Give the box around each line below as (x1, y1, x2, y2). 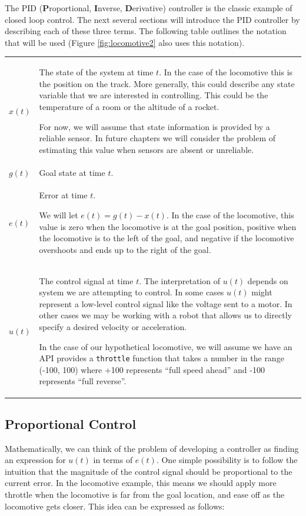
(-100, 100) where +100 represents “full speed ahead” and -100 (39, 363, 265, 375)
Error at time (39, 189, 88, 201)
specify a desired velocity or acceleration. (39, 320, 187, 332)
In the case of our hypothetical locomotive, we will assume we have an (39, 340, 292, 352)
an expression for (5, 454, 66, 466)
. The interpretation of (139, 274, 220, 287)
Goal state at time (39, 166, 105, 178)
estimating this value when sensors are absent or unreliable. (39, 143, 254, 155)
